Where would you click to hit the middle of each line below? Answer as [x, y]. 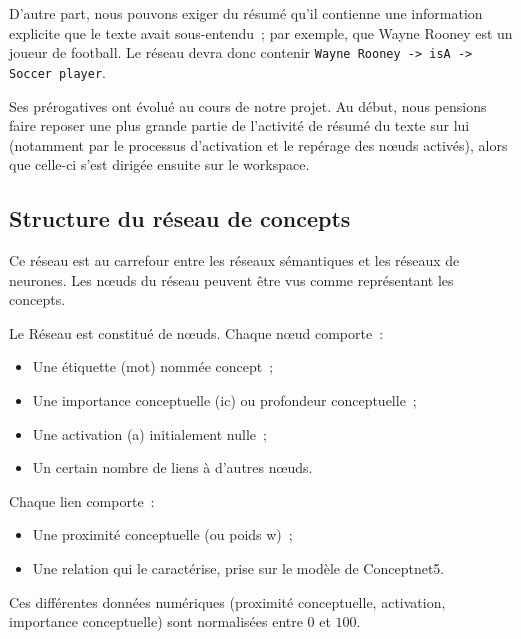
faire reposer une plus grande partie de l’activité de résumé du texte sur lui [239, 125]
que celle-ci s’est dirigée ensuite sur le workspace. [159, 164]
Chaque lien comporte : [82, 500]
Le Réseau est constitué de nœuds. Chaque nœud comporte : [196, 332]
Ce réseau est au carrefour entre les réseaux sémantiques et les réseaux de [234, 260]
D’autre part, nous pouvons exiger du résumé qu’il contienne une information [246, 13]
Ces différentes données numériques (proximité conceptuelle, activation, [227, 601]
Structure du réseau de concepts [180, 218]
